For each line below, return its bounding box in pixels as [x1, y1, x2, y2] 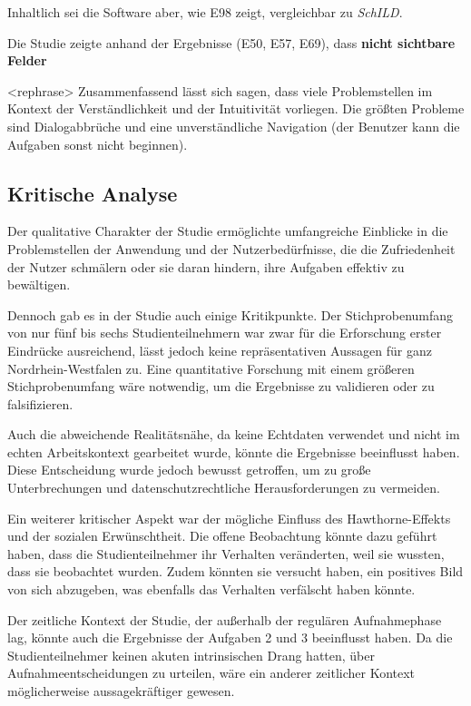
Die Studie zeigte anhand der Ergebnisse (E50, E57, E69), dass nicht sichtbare [7, 33, 456, 52]
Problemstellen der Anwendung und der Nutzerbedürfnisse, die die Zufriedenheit [7, 239, 456, 258]
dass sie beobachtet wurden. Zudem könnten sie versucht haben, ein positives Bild [7, 562, 464, 581]
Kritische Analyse [7, 179, 178, 207]
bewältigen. [7, 275, 71, 294]
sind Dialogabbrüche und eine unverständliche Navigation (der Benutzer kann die [7, 116, 460, 135]
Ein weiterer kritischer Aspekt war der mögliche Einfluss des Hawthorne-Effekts [7, 508, 451, 527]
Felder [7, 51, 47, 70]
